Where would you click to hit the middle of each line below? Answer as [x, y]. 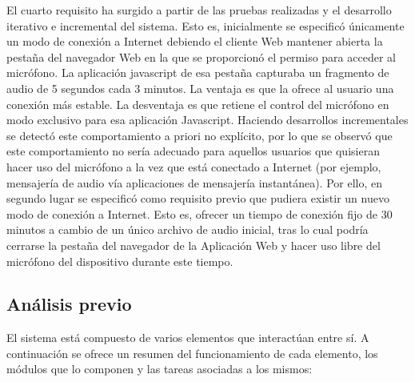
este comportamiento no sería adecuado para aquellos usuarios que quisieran [193, 151]
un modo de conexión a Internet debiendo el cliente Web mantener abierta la [195, 41]
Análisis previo [69, 304]
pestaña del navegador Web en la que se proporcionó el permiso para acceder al [201, 56]
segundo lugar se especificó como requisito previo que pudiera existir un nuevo [198, 198]
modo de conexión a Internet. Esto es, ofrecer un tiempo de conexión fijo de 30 [200, 213]
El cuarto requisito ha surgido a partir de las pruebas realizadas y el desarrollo [199, 10]
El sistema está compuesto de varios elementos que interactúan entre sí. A [188, 338]
